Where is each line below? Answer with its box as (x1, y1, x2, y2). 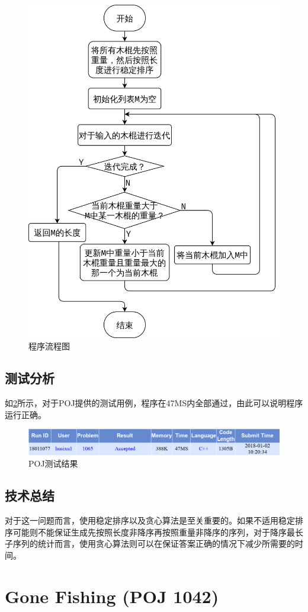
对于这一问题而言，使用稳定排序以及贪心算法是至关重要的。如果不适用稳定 (5, 514, 295, 527)
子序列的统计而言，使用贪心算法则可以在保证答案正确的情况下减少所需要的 (5, 537, 295, 550)
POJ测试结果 (28, 457, 78, 470)
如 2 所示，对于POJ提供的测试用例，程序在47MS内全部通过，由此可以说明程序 (5, 397, 303, 409)
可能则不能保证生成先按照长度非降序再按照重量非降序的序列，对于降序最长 (12, 525, 303, 538)
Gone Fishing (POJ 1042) (5, 584, 219, 608)
